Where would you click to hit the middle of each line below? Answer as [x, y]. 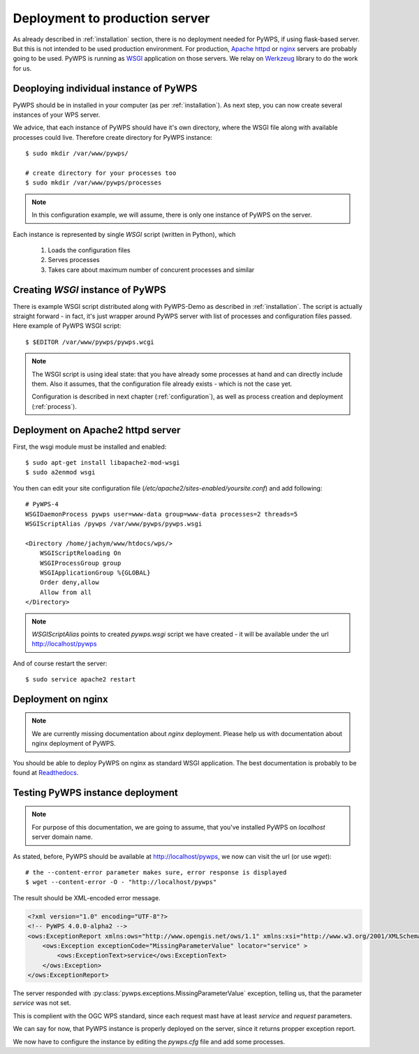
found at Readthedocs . [46, 773]
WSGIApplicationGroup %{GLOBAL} [95, 572]
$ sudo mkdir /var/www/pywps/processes [94, 183]
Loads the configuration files [89, 250]
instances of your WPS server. [57, 115]
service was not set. [42, 1003]
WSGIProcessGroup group [80, 563]
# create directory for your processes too [101, 173]
